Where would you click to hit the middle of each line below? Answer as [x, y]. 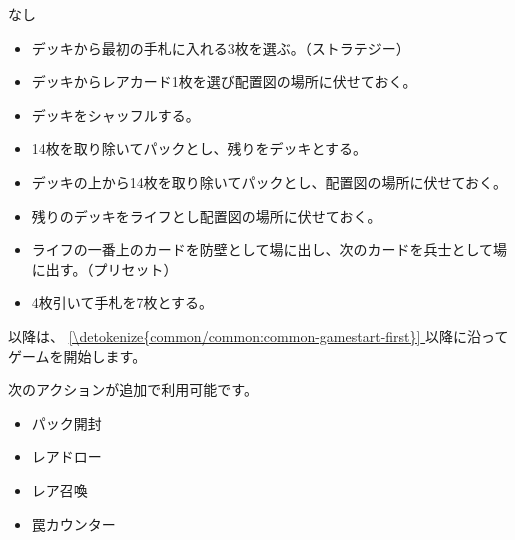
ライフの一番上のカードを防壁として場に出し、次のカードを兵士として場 [269, 249]
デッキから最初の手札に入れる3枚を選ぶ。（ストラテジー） [220, 47]
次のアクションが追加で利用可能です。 [133, 389]
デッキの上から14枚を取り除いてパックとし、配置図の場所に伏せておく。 [269, 181]
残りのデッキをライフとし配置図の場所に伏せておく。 [206, 215]
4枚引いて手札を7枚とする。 [122, 302]
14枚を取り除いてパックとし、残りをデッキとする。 [199, 148]
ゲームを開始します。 [77, 355]
